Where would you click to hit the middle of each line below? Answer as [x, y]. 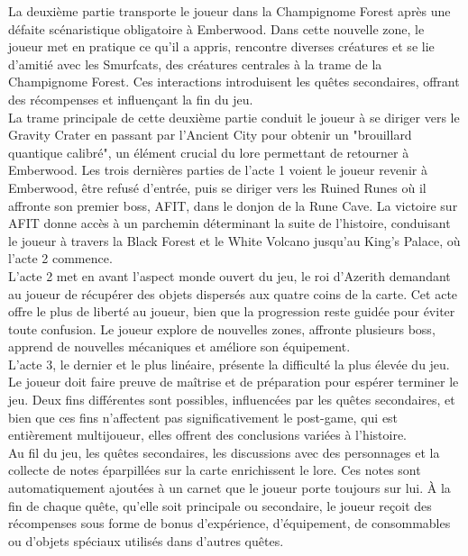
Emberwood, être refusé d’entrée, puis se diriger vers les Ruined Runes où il [217, 187]
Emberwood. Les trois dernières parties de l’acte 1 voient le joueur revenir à [218, 170]
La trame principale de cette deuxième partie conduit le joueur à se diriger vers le [234, 117]
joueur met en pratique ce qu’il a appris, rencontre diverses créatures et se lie [221, 46]
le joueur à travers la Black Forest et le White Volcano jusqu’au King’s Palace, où [234, 240]
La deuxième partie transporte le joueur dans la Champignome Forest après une [229, 11]
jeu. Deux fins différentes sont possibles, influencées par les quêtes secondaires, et [232, 400]
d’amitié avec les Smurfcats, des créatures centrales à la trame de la [195, 64]
